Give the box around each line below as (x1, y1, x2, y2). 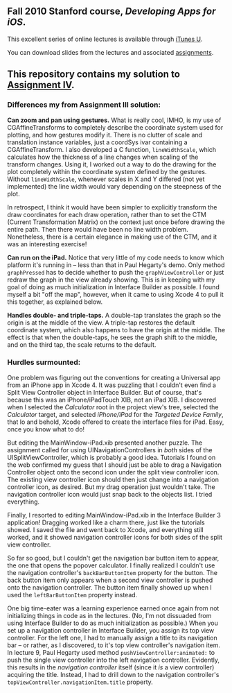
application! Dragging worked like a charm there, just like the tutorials (7, 518, 206, 527)
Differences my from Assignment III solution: (7, 100, 161, 110)
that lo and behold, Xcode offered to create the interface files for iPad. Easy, (7, 418, 224, 426)
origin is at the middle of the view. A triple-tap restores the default (7, 318, 195, 327)
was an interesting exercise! (7, 239, 87, 248)
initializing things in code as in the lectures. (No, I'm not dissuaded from (7, 611, 212, 619)
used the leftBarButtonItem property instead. (7, 590, 138, 599)
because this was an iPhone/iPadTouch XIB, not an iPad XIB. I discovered (7, 395, 217, 404)
